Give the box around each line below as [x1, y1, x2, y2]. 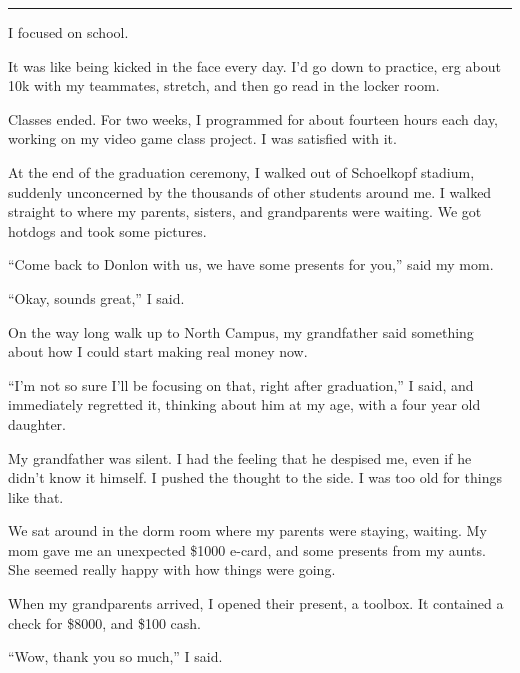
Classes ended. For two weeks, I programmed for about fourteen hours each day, [8, 108, 499, 129]
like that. [8, 486, 64, 507]
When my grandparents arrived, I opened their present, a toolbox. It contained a [8, 593, 504, 614]
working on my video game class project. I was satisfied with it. [8, 128, 397, 149]
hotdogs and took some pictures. [8, 220, 207, 241]
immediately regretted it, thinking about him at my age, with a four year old [8, 394, 481, 415]
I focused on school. [8, 22, 129, 42]
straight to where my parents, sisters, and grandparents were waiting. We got [8, 201, 482, 222]
